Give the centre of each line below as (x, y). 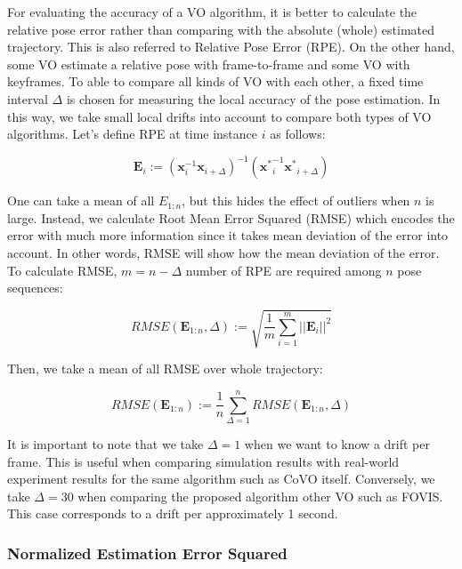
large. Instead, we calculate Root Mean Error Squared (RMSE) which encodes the (231, 217)
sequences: (35, 288)
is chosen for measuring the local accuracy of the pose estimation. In (253, 98)
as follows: (298, 134)
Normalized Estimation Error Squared (147, 553)
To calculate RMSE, (62, 270)
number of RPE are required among (284, 270)
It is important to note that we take (105, 444)
